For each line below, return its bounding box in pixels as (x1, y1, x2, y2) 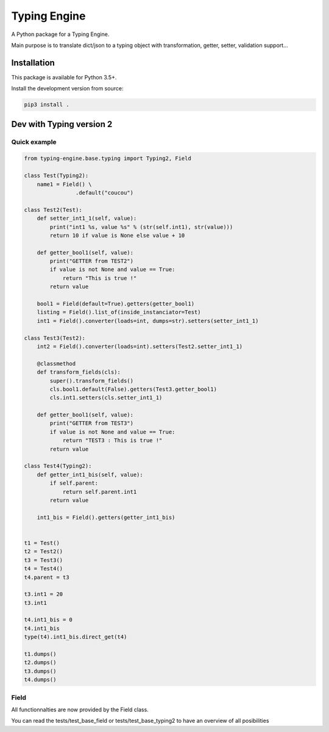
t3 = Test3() (24, 556, 63, 563)
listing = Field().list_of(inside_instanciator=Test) (37, 309, 201, 316)
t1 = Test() (24, 539, 60, 546)
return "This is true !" (62, 275, 137, 281)
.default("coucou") (75, 189, 134, 196)
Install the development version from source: (11, 85, 124, 92)
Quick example (11, 137, 57, 146)
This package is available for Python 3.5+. (11, 73, 117, 81)
